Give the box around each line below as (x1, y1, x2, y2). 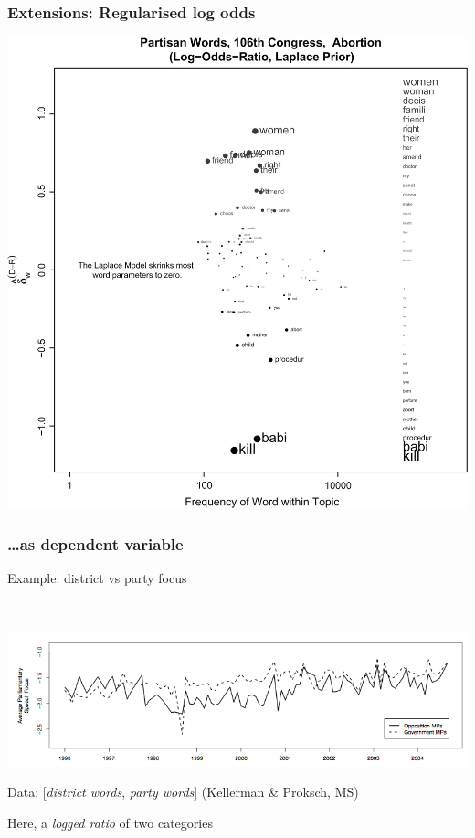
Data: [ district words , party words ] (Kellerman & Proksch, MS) (7, 782, 359, 801)
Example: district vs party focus (7, 568, 187, 588)
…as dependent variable (7, 532, 184, 555)
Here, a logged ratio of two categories (7, 812, 213, 832)
